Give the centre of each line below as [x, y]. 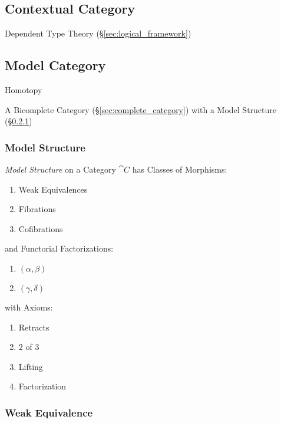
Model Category [55, 65]
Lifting [31, 366]
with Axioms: [29, 307]
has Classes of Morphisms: [180, 169]
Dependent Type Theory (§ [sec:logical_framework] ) [98, 33]
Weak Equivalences [53, 189]
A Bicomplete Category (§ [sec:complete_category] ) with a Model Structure [141, 109]
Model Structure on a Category [60, 169]
